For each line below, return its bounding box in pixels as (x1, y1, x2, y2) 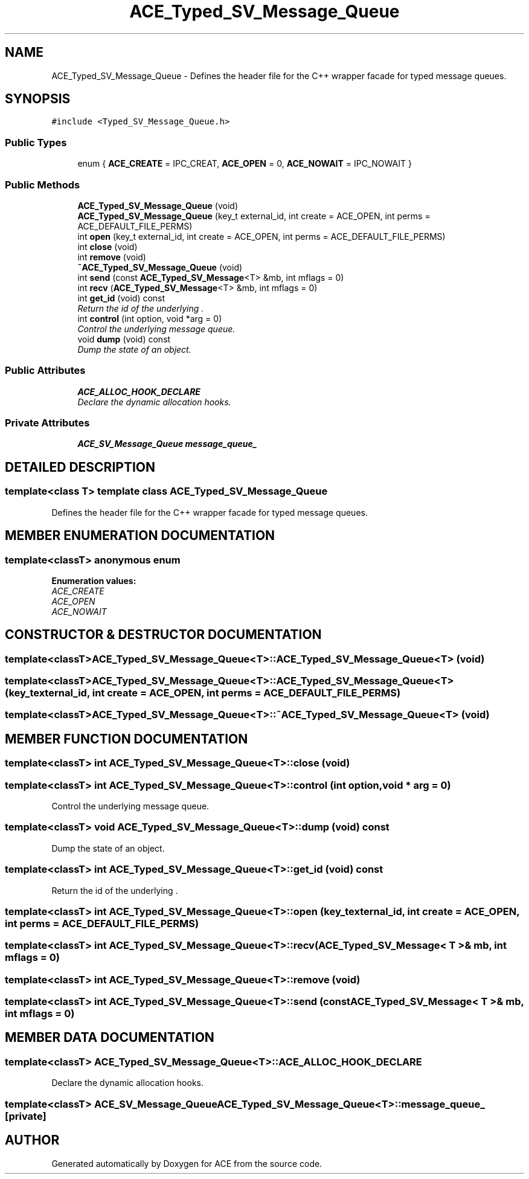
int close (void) (77, 241, 138, 252)
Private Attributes (5, 417, 90, 429)
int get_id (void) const (77, 292, 165, 303)
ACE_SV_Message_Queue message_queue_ (77, 439, 257, 449)
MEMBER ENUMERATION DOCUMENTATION (5, 528, 275, 544)
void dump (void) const (77, 333, 171, 344)
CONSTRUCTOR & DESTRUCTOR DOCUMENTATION (5, 627, 322, 643)
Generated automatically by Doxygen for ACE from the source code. (51, 1158, 322, 1169)
